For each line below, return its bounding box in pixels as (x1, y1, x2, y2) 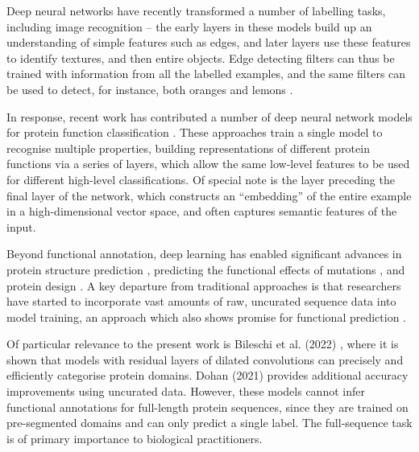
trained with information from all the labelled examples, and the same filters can (6, 65, 406, 82)
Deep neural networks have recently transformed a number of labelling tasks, (6, 2, 386, 18)
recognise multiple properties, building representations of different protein (6, 139, 370, 156)
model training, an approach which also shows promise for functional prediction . (6, 308, 407, 325)
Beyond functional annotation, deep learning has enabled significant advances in (6, 245, 402, 262)
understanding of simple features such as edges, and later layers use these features (6, 34, 411, 51)
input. (6, 218, 36, 235)
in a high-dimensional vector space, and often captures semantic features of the (6, 203, 397, 220)
